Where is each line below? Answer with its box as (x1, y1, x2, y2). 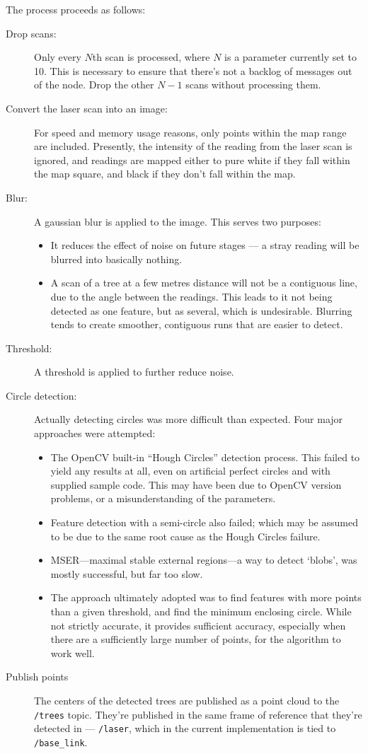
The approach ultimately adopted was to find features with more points (50, 590, 362, 605)
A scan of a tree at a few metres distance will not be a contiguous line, (50, 275, 357, 290)
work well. (50, 645, 95, 660)
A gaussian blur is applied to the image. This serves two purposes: (34, 214, 321, 228)
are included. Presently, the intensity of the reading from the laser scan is (34, 139, 352, 153)
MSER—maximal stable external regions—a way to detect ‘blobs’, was (50, 552, 357, 567)
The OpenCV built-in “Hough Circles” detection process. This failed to (50, 449, 360, 464)
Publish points (6, 669, 69, 684)
